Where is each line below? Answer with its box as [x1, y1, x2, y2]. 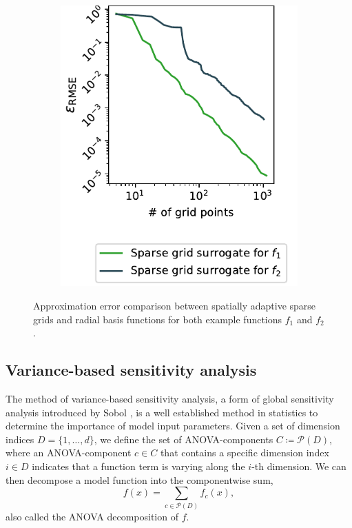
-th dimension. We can [251, 458, 346, 473]
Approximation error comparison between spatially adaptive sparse [33, 298, 316, 313]
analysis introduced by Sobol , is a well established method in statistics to [6, 405, 318, 419]
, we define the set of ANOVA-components [94, 431, 273, 446]
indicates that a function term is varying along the [32, 458, 245, 473]
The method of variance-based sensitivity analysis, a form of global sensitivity [6, 392, 334, 406]
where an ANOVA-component [6, 445, 132, 460]
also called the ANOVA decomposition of [6, 509, 178, 523]
